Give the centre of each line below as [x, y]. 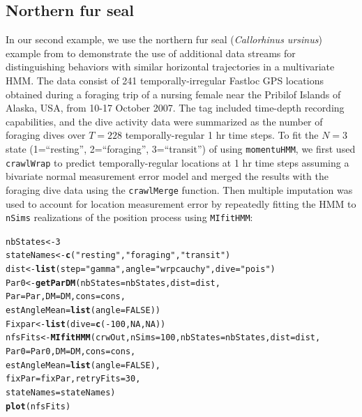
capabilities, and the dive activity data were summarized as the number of [164, 121]
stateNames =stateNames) [61, 392]
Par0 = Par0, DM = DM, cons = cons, [71, 352]
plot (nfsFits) [38, 406]
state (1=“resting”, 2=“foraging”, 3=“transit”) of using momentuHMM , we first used [181, 148]
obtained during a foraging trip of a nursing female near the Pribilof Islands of [173, 94]
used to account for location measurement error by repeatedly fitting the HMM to [181, 203]
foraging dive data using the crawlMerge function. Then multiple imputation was [179, 189]
